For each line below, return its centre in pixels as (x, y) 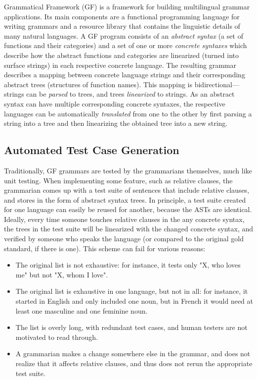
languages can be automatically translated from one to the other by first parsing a (128, 113)
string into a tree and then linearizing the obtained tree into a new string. (116, 123)
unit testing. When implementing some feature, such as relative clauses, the (118, 180)
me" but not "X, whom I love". (62, 274)
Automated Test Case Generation (92, 150)
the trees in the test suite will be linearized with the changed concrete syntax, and (128, 229)
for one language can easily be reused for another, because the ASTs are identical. (128, 209)
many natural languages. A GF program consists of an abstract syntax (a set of (124, 35)
